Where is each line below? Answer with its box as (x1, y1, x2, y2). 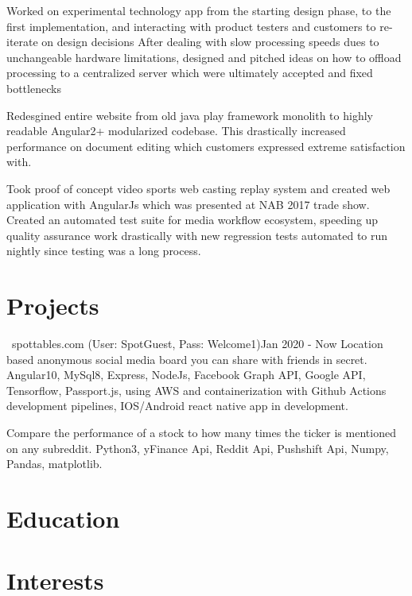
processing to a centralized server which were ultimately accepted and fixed (6, 64, 373, 81)
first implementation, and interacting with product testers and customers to (6, 17, 376, 34)
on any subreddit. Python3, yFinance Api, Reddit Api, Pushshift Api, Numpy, (6, 439, 389, 456)
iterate (6, 33, 38, 50)
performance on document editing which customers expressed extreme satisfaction (6, 137, 406, 154)
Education (6, 501, 120, 534)
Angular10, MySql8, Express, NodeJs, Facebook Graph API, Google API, (6, 366, 366, 383)
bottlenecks (6, 79, 61, 96)
